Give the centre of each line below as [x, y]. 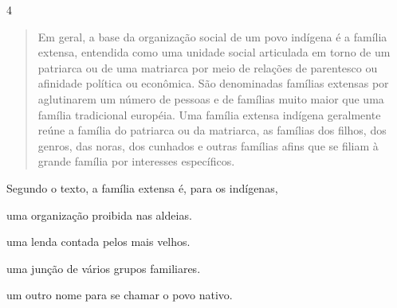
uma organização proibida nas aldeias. [99, 214]
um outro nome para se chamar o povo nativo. [120, 295]
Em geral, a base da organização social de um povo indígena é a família [212, 36]
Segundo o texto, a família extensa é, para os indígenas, [142, 187]
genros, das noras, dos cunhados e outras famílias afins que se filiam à [208, 145]
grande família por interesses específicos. [136, 161]
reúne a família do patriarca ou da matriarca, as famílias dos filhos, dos [212, 130]
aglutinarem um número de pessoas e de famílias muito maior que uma [211, 98]
